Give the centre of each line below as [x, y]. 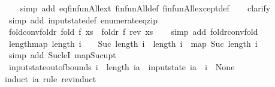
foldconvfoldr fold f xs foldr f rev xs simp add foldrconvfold [133, 31]
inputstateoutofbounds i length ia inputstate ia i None [122, 66]
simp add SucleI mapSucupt [62, 55]
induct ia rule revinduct [51, 78]
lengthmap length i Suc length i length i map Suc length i [133, 43]
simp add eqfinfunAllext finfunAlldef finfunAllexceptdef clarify [145, 8]
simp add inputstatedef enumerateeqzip [83, 19]
